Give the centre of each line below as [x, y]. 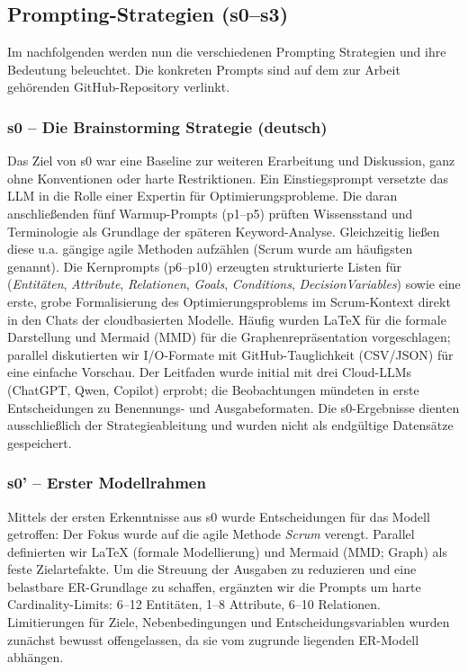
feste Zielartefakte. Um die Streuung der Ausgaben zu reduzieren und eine [212, 569]
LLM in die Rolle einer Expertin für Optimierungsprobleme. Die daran [202, 196]
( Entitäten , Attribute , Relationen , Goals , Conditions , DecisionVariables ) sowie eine [234, 284]
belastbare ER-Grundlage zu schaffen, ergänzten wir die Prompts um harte [214, 586]
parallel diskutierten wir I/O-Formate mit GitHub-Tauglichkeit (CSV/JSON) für [230, 354]
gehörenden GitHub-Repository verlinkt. [119, 87]
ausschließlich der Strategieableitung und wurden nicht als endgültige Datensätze [230, 425]
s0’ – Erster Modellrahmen [107, 483]
